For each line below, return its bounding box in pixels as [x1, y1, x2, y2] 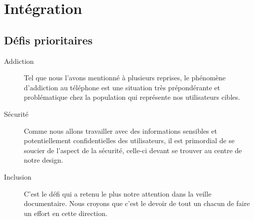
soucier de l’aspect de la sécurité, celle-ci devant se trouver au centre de [24, 145, 242, 155]
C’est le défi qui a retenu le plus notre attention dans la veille [24, 188, 212, 199]
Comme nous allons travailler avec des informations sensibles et [24, 125, 217, 136]
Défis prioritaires [4, 32, 93, 47]
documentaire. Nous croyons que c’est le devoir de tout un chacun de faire [24, 198, 250, 209]
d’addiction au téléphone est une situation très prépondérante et [24, 82, 220, 92]
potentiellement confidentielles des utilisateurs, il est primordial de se [24, 135, 235, 146]
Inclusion [4, 171, 31, 182]
